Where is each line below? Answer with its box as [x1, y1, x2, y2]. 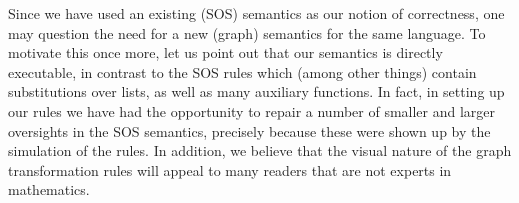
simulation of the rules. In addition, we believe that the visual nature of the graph [8, 140, 512, 161]
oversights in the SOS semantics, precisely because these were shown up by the [8, 120, 491, 141]
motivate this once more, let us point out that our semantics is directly [8, 42, 443, 63]
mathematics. [8, 179, 90, 200]
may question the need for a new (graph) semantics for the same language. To [8, 22, 486, 43]
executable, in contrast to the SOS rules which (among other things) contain [8, 61, 477, 82]
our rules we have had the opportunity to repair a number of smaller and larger [8, 100, 496, 121]
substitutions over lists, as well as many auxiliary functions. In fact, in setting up [8, 81, 505, 102]
